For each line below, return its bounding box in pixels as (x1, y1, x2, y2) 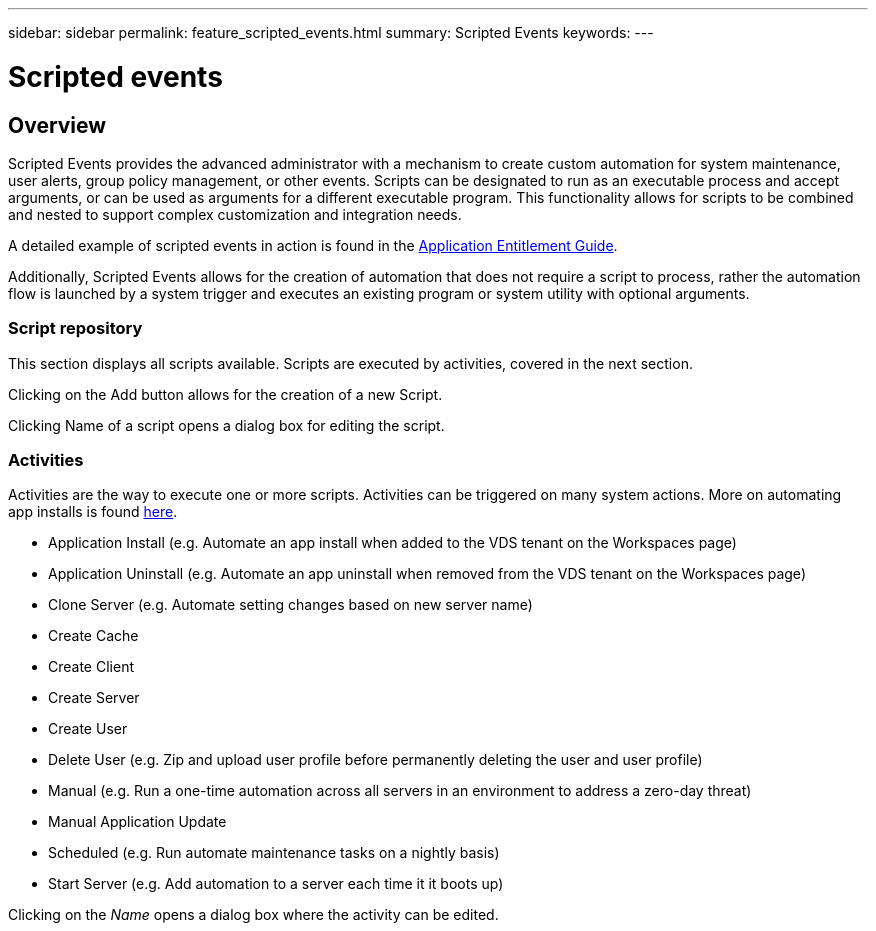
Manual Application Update (48, 813, 227, 831)
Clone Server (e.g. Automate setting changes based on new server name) (48, 596, 533, 614)
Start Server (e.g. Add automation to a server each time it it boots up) (48, 875, 504, 893)
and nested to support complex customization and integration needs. (8, 205, 462, 223)
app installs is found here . (8, 503, 178, 521)
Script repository (8, 318, 143, 339)
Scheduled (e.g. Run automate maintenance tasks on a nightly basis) (48, 844, 500, 862)
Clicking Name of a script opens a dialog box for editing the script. (8, 416, 445, 434)
